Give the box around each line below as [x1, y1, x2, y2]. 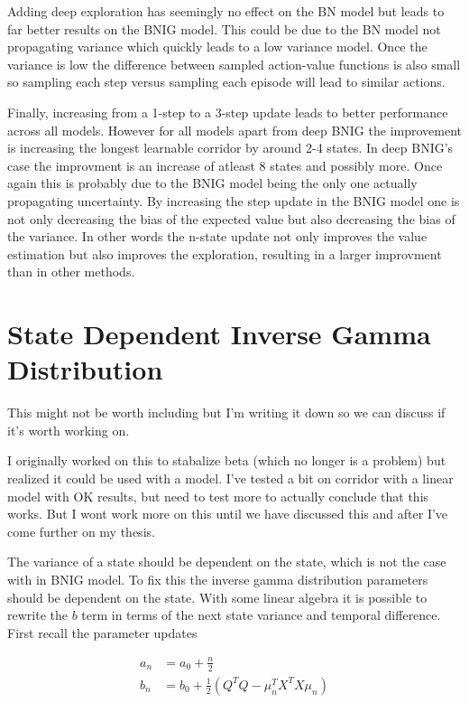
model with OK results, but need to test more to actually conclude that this [7, 486, 429, 505]
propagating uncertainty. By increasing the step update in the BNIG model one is [7, 191, 460, 210]
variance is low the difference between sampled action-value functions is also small [7, 54, 461, 73]
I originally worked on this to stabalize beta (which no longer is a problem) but [7, 451, 446, 470]
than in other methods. [7, 262, 135, 281]
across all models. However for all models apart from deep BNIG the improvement [7, 120, 462, 139]
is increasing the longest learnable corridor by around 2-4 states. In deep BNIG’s [7, 138, 454, 157]
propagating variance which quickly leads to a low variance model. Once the [7, 37, 428, 56]
